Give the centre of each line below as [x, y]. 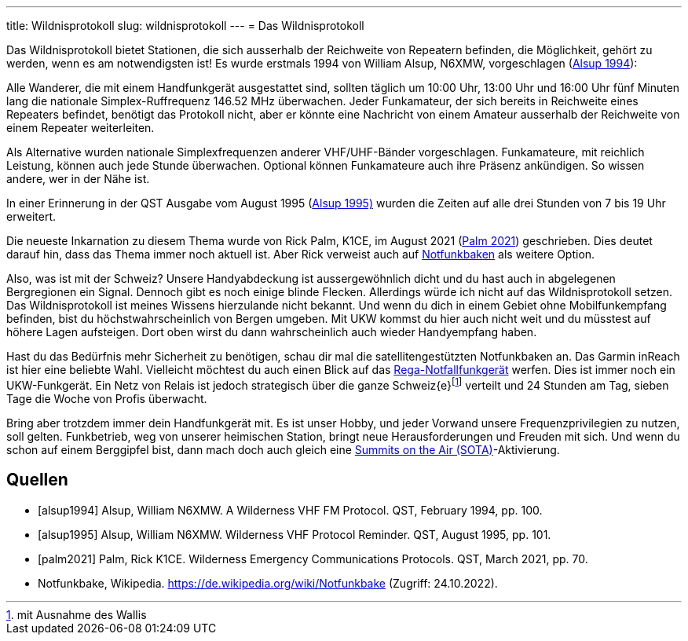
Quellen [37, 480]
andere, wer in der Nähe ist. [78, 179]
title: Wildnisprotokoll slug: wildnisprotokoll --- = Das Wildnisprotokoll [185, 26]
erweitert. [31, 216]
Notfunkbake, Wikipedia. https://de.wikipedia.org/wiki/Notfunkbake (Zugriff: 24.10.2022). [268, 583]
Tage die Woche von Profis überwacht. [107, 398]
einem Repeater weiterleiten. [81, 128]
